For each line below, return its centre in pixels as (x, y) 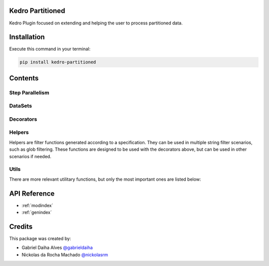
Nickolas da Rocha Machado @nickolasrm (65, 255)
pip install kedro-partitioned (58, 62)
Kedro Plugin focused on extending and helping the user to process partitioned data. (96, 23)
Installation (27, 37)
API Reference (32, 193)
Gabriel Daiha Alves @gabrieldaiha (57, 248)
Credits (21, 226)
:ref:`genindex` (37, 213)
